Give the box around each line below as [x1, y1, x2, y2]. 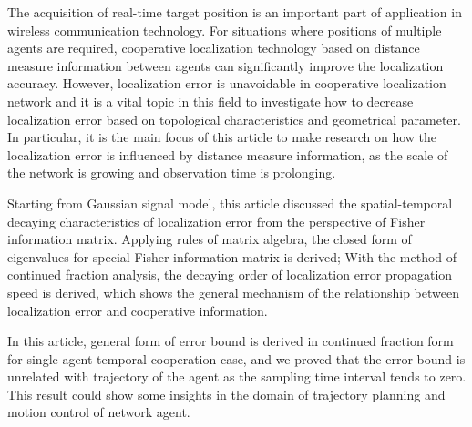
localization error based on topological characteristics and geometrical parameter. [7, 109, 461, 128]
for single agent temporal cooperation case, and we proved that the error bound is [7, 349, 466, 368]
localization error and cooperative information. [7, 300, 268, 320]
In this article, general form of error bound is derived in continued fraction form [7, 331, 454, 351]
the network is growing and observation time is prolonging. [7, 163, 336, 182]
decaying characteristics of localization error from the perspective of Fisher [7, 211, 426, 230]
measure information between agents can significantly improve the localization [7, 56, 444, 75]
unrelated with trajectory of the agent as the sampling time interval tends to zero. [7, 367, 467, 386]
